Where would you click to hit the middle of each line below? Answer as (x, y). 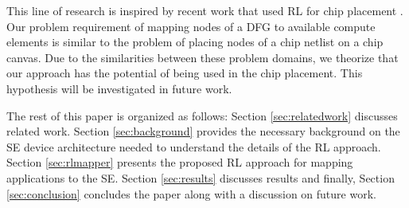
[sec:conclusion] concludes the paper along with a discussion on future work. (191, 193)
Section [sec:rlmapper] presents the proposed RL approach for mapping (180, 162)
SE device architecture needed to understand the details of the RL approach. (194, 146)
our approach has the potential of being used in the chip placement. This (185, 73)
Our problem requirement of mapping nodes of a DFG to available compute (191, 26)
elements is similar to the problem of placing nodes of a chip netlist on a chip (195, 42)
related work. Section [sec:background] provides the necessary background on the (203, 131)
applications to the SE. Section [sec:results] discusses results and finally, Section (201, 177)
